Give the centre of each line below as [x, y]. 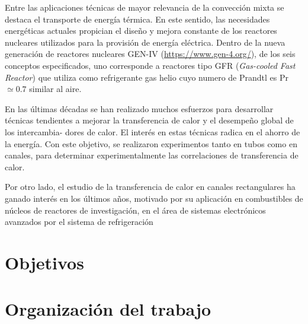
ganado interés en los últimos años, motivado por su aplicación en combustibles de [154, 198]
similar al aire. [55, 89]
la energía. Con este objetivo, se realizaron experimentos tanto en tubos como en [151, 143]
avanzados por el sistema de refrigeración [79, 222]
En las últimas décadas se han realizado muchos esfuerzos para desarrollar [139, 108]
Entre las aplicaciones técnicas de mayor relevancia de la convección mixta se [145, 7]
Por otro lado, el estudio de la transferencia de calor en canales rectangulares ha [150, 187]
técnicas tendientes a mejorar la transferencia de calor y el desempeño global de [149, 120]
